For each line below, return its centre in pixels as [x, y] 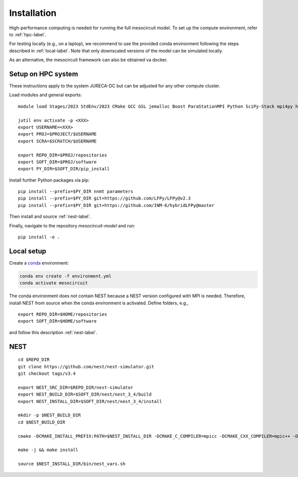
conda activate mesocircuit [54, 283]
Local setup [28, 251]
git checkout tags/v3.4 [47, 374]
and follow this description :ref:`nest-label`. [53, 332]
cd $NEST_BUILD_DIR [42, 422]
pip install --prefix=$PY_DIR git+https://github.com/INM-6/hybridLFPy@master [116, 205]
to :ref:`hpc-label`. [28, 34]
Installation [33, 13]
